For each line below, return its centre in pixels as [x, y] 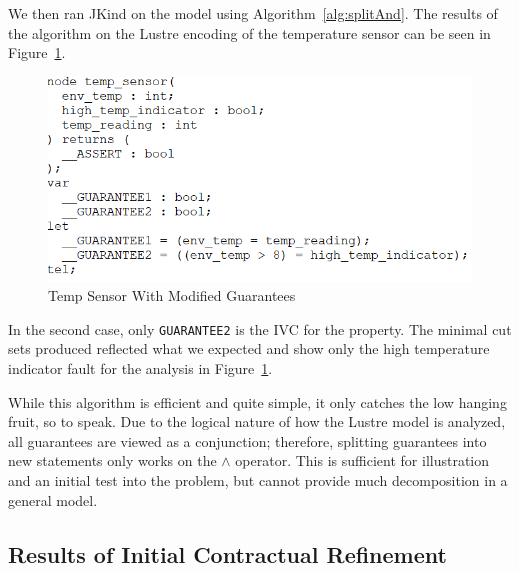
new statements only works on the [112, 460]
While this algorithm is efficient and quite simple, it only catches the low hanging [257, 401]
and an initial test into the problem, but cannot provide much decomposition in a [258, 479]
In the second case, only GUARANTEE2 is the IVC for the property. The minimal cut [260, 328]
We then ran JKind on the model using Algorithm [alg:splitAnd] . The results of [253, 13]
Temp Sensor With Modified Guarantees [172, 295]
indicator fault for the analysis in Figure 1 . [140, 367]
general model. [53, 499]
